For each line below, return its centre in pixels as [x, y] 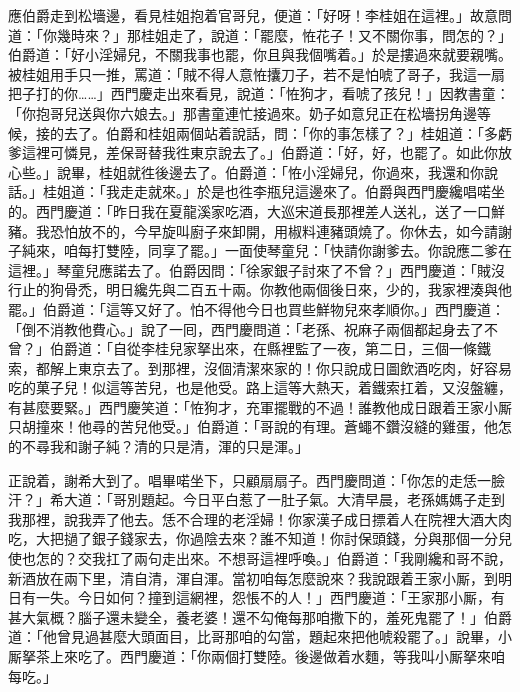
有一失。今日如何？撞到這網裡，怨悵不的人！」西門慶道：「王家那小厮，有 [263, 597]
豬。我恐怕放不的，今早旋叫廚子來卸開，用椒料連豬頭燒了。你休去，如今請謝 [260, 230]
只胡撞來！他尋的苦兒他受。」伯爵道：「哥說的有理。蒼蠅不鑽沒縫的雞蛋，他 [253, 426]
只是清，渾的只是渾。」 [235, 446]
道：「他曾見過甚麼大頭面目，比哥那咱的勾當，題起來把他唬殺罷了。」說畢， [253, 636]
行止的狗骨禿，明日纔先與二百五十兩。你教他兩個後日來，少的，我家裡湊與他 [260, 289]
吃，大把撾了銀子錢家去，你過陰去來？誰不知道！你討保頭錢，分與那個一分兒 [260, 538]
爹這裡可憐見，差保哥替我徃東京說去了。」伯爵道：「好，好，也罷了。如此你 [253, 152]
